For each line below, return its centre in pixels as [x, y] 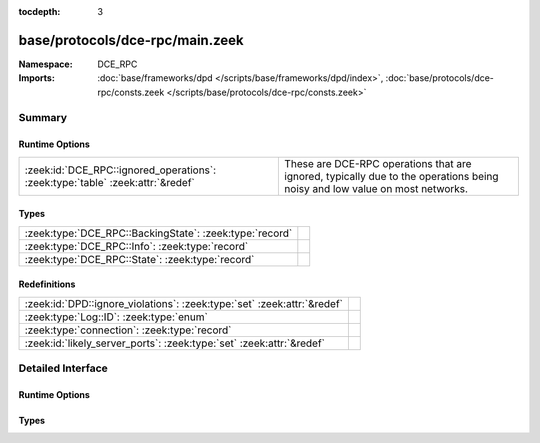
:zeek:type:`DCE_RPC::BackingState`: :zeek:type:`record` [158, 233]
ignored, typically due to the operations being [391, 176]
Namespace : [46, 64]
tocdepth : [39, 11]
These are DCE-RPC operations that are [378, 163]
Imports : [36, 78]
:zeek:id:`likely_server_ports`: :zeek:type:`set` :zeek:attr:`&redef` [174, 343]
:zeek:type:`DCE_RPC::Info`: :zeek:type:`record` [136, 246]
